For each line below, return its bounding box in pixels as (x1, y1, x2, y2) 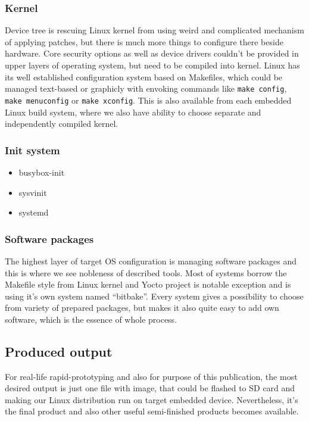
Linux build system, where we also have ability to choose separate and (5, 105, 261, 118)
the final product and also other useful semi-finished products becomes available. (5, 405, 299, 417)
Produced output (5, 342, 113, 360)
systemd (18, 206, 49, 219)
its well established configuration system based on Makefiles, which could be (5, 70, 283, 83)
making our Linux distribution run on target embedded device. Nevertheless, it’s (5, 393, 298, 406)
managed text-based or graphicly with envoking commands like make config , (5, 82, 287, 95)
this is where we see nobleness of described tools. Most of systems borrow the (5, 266, 287, 279)
